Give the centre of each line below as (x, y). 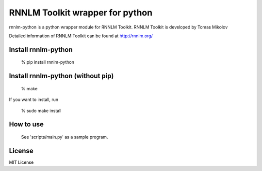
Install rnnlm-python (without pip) (61, 76)
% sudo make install (41, 111)
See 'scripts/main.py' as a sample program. (65, 137)
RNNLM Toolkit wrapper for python (81, 13)
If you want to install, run (34, 100)
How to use (26, 124)
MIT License (21, 162)
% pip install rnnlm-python (48, 62)
